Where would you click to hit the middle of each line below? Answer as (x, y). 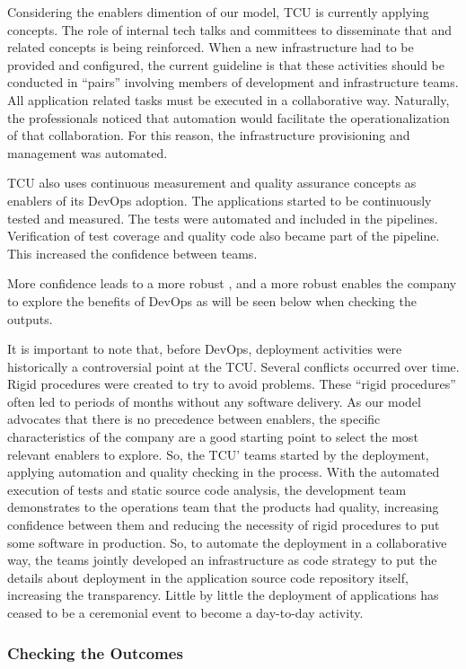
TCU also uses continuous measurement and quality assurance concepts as (212, 183)
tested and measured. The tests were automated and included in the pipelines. (223, 218)
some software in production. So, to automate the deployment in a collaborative (227, 542)
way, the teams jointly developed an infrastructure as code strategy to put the (222, 560)
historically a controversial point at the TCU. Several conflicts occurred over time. (233, 366)
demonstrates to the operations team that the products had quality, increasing (223, 507)
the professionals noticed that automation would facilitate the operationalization (229, 117)
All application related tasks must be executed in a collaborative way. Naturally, (229, 99)
